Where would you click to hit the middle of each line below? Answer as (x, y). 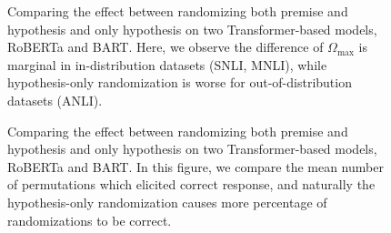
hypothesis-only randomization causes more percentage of (167, 202)
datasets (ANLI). (55, 100)
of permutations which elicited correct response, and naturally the (191, 184)
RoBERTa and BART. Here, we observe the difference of (165, 47)
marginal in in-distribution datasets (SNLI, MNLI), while (167, 64)
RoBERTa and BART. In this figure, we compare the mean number (195, 166)
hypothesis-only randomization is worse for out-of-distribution (180, 82)
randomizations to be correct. (90, 220)
